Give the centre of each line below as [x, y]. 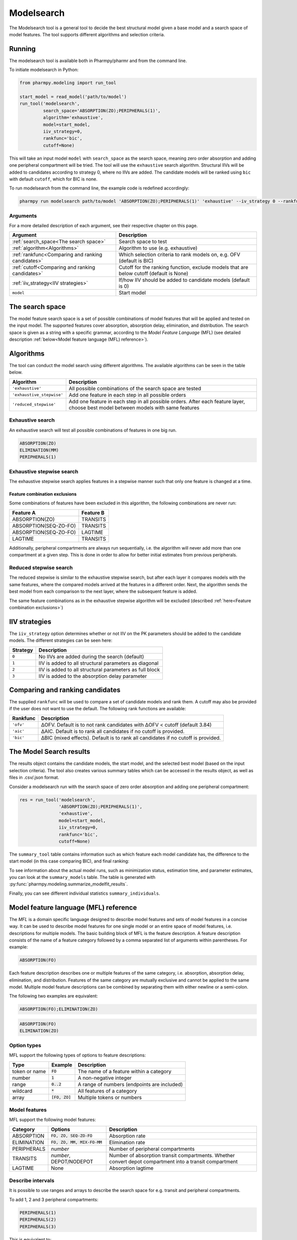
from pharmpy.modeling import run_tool [68, 83]
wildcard [22, 1091]
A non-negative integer [105, 1078]
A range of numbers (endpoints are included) [130, 1084]
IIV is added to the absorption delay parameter [93, 676]
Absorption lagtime [131, 1168]
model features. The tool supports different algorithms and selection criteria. [87, 34]
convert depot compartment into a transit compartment [173, 1162]
